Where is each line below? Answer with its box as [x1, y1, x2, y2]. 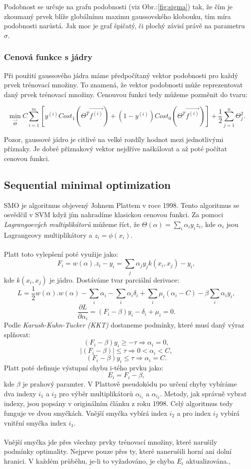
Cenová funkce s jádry [4, 51, 92, 63]
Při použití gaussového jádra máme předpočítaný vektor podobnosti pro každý [4, 70, 238, 80]
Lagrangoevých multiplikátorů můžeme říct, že [4, 219, 140, 229]
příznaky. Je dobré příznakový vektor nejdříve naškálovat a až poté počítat [4, 143, 227, 154]
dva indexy [4, 388, 36, 398]
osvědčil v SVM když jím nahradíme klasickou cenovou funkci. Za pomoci [4, 209, 223, 220]
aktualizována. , [186, 455, 231, 466]
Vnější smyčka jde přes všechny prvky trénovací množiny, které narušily [4, 436, 217, 447]
